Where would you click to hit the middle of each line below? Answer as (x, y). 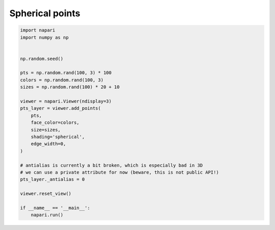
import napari (38, 30)
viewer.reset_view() (46, 194)
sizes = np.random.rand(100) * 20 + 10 (70, 87)
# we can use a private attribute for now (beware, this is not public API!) (119, 172)
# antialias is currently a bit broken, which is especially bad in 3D (112, 165)
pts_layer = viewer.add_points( (61, 108)
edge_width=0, (48, 144)
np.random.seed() (42, 59)
